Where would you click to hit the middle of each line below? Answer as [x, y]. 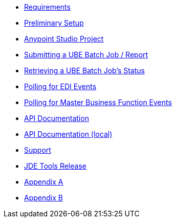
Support [38, 150]
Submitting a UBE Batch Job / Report [86, 55]
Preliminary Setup [54, 23]
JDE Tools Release [55, 166]
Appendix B [43, 198]
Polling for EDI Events [60, 86]
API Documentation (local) [68, 134]
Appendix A [44, 182]
